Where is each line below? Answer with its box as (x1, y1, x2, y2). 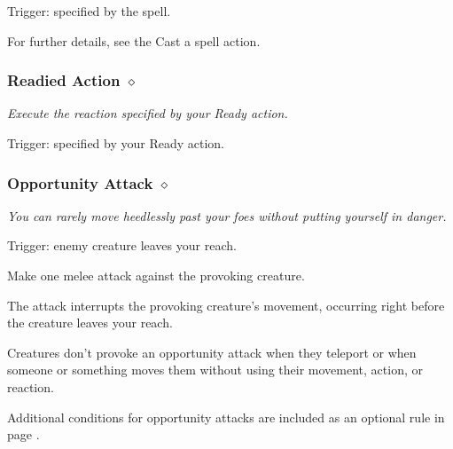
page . (7, 425, 40, 444)
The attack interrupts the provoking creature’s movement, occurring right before (7, 295, 445, 314)
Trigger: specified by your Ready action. (7, 134, 225, 152)
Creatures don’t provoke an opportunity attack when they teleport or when (7, 343, 417, 361)
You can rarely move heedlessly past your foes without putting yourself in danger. (7, 206, 447, 224)
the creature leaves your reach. (7, 313, 173, 332)
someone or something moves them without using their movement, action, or (7, 360, 423, 379)
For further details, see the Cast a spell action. (7, 31, 261, 50)
